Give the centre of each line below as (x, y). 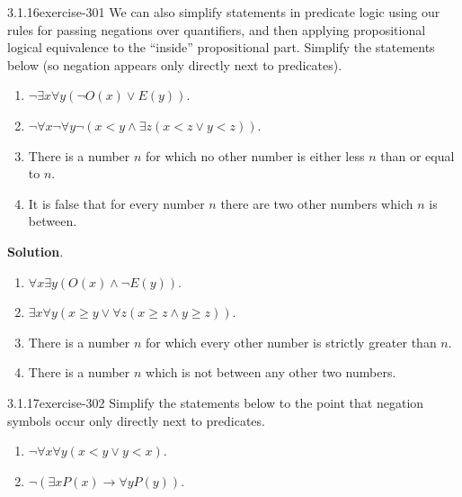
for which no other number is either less (255, 155)
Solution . (36, 251)
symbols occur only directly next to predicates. (136, 420)
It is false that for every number (116, 203)
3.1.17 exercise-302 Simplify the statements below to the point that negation (216, 402)
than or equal (418, 155)
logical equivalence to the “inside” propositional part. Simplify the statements (221, 47)
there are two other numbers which (317, 203)
